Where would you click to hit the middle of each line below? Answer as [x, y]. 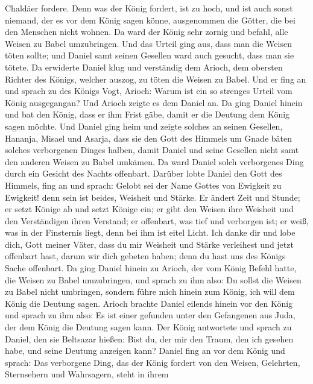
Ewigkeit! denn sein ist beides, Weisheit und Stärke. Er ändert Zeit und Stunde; [153, 197]
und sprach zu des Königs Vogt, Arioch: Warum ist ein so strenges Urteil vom [149, 91]
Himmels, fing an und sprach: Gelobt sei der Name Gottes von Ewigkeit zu [143, 185]
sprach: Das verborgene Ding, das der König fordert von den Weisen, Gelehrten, [153, 362]
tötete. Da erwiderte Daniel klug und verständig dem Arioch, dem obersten [144, 67]
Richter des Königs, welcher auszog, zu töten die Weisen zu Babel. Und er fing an [156, 79]
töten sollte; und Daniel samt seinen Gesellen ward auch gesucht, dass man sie [150, 55]
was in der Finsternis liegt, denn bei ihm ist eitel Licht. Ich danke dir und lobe [150, 232]
